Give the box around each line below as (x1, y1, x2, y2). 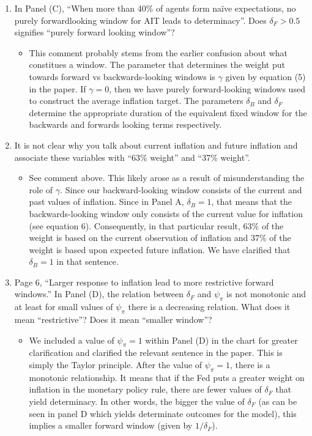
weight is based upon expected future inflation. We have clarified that (29, 243, 291, 256)
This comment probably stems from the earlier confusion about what (29, 46, 288, 59)
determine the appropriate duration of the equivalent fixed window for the (29, 106, 307, 119)
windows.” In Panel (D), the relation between (14, 287, 184, 300)
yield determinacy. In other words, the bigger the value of (29, 395, 245, 408)
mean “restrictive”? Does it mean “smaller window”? (14, 313, 212, 326)
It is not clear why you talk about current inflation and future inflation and (14, 138, 298, 151)
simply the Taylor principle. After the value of (29, 358, 202, 371)
